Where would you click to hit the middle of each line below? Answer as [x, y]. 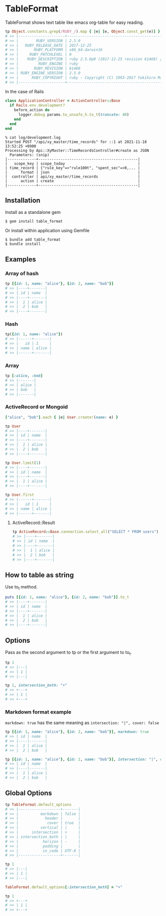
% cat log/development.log [33, 137]
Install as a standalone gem [33, 212]
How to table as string [40, 575]
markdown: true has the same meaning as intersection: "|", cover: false [82, 723]
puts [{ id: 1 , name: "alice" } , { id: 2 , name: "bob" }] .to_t [67, 597]
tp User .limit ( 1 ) [23, 463]
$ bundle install [23, 244]
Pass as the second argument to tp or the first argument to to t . [69, 653]
